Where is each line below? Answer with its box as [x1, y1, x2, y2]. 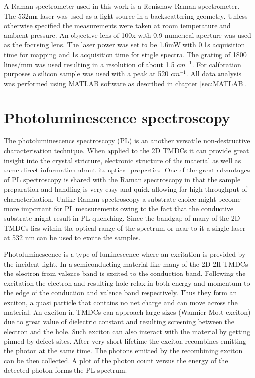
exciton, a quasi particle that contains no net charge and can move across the [4, 297, 238, 307]
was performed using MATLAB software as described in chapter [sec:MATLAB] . [4, 78, 247, 88]
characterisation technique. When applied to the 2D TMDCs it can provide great [4, 145, 249, 156]
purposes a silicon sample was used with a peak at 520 [4, 69, 169, 79]
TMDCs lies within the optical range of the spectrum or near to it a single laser [4, 222, 246, 233]
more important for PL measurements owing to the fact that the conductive [4, 203, 234, 213]
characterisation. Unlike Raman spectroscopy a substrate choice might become [4, 194, 241, 204]
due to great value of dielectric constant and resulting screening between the [4, 316, 235, 327]
